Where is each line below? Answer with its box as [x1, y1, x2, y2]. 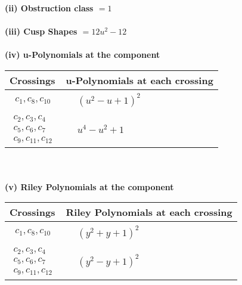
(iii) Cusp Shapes [5, 25, 77, 38]
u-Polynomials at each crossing [66, 73, 213, 87]
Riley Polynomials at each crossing [66, 205, 232, 219]
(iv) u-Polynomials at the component [5, 48, 160, 61]
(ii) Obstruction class [5, 2, 94, 14]
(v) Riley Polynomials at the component [5, 180, 174, 193]
